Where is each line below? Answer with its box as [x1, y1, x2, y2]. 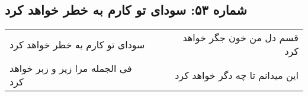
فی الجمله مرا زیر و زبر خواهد [9, 61, 132, 75]
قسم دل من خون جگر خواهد [182, 31, 299, 45]
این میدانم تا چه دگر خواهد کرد [175, 68, 299, 82]
